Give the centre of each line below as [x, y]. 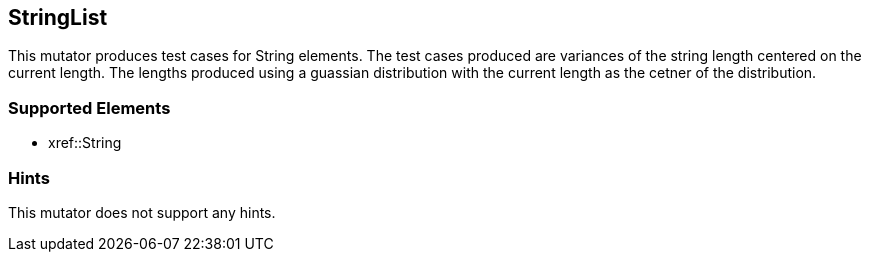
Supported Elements [89, 107]
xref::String [85, 143]
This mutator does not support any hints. [142, 212]
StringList [58, 17]
